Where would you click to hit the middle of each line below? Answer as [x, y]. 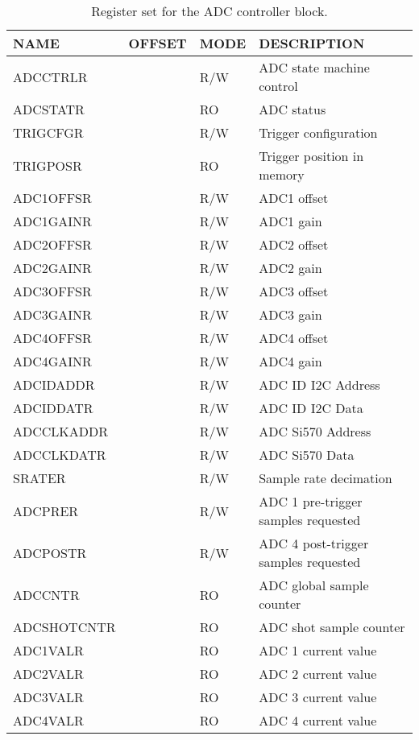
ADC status [292, 109]
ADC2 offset [294, 244]
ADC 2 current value [318, 674]
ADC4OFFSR [52, 338]
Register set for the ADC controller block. [209, 11]
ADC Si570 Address [315, 431]
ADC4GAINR [52, 361]
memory [282, 174]
